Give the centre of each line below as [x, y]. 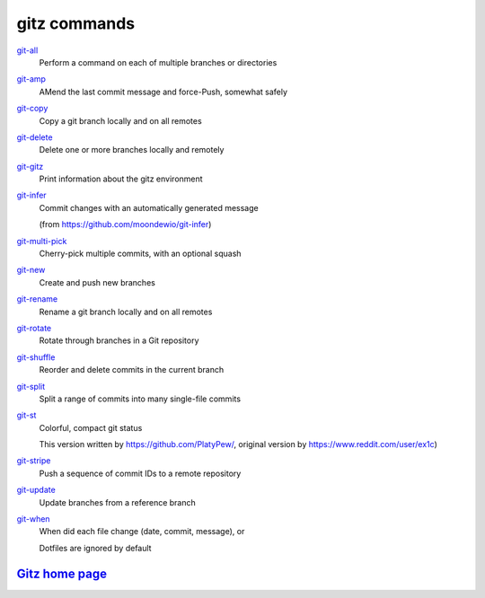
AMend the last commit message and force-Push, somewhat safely [163, 92]
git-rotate [34, 328]
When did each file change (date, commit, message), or [142, 532]
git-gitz [30, 166]
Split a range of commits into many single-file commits [140, 399]
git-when [33, 519]
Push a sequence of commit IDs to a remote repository [140, 473]
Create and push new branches [97, 282]
